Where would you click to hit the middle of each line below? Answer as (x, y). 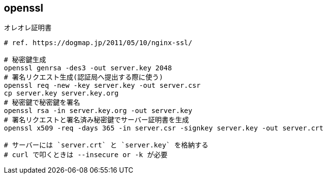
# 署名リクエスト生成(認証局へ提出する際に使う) (84, 77)
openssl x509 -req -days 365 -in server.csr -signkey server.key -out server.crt (164, 128)
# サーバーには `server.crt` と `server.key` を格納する (106, 145)
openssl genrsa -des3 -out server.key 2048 (88, 68)
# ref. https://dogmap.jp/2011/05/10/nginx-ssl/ (98, 43)
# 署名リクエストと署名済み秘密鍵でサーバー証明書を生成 (96, 120)
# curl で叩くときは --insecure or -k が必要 (86, 155)
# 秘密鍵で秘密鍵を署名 (42, 103)
